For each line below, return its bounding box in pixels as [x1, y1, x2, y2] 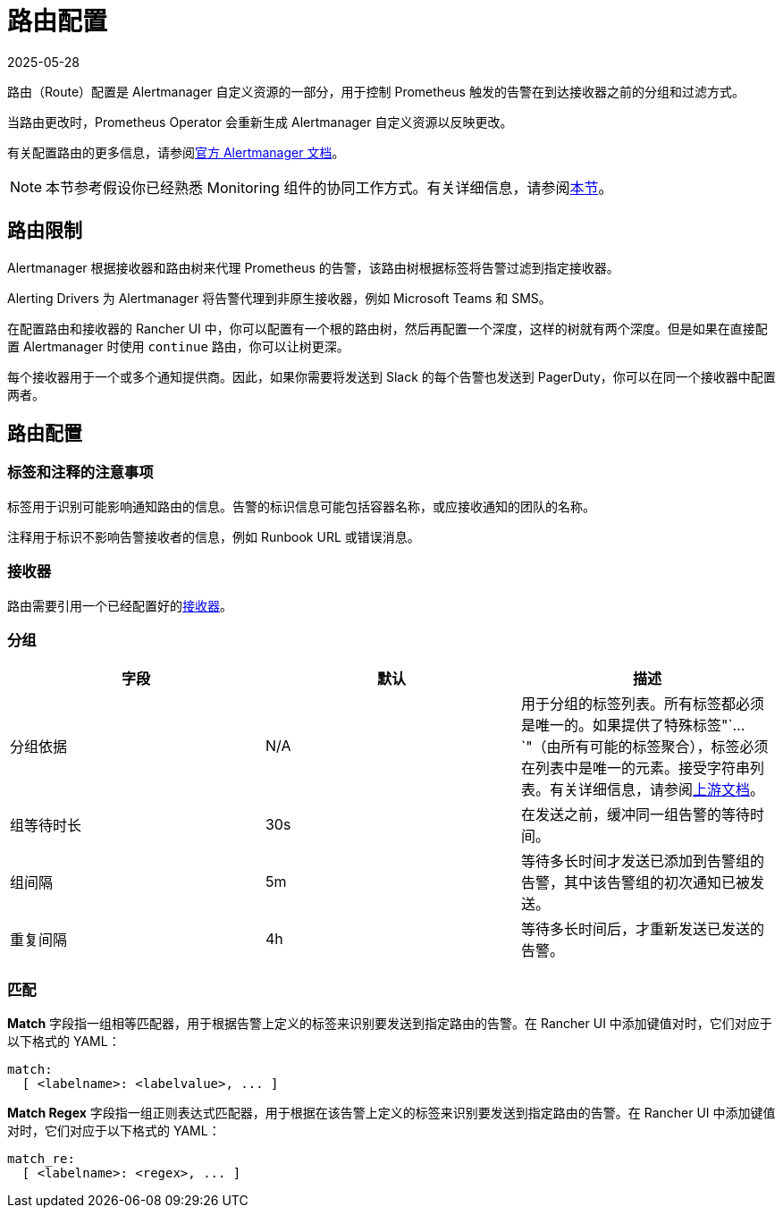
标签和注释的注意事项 [7, 463, 154, 482]
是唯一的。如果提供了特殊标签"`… [520, 716, 745, 735]
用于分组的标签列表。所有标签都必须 [520, 695, 764, 713]
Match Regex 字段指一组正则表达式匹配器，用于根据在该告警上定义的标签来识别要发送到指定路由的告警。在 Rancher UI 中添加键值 [7, 1105, 776, 1121]
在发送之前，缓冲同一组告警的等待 [520, 806, 750, 824]
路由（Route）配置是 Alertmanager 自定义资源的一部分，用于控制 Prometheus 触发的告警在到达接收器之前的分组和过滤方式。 [7, 83, 745, 99]
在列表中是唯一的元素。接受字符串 [520, 759, 750, 778]
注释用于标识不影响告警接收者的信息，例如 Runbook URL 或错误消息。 [7, 528, 420, 544]
